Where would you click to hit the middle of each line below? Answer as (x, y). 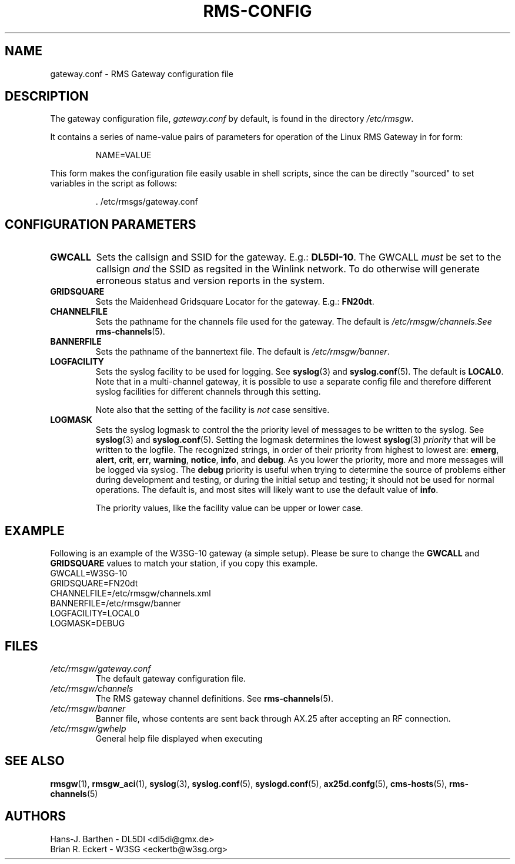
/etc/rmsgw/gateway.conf (101, 668)
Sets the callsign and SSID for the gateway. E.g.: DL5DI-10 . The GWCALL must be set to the (299, 257)
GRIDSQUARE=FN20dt (94, 583)
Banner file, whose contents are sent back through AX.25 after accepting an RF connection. (273, 718)
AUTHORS (36, 816)
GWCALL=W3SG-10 (89, 573)
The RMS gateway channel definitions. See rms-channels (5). (214, 698)
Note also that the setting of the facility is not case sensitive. (213, 410)
